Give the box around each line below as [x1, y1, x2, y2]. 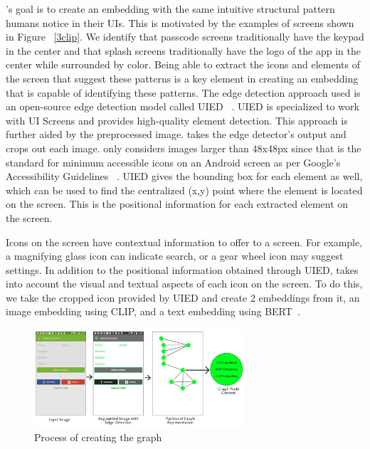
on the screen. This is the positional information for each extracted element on [6, 196, 349, 211]
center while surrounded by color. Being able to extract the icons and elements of [6, 57, 360, 72]
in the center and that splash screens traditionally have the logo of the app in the [6, 43, 361, 58]
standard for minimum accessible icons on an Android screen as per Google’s [6, 154, 341, 169]
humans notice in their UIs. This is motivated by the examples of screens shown [6, 15, 354, 30]
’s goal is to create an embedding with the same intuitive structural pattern [6, 1, 335, 16]
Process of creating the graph [34, 430, 162, 445]
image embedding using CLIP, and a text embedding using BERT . [6, 304, 300, 319]
